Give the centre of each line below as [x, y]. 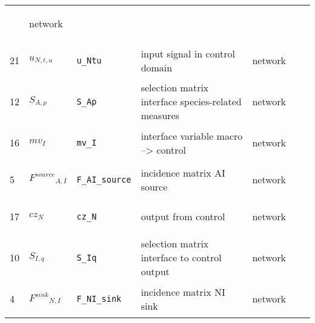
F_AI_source [104, 179]
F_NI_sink [99, 299]
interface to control [181, 257]
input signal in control [188, 53]
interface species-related [191, 101]
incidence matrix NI [183, 292]
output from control [183, 216]
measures [160, 115]
